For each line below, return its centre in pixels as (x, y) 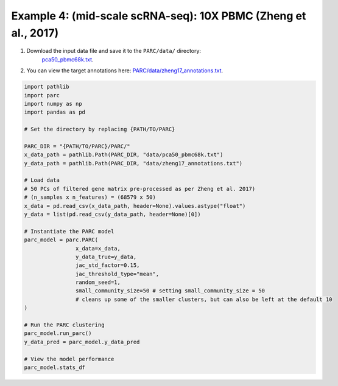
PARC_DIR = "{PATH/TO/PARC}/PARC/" (77, 146)
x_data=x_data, (98, 248)
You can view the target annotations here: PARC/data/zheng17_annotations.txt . (125, 71)
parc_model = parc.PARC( (61, 240)
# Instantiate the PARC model (69, 231)
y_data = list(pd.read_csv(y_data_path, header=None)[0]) (112, 214)
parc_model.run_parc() (58, 333)
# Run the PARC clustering (64, 325)
